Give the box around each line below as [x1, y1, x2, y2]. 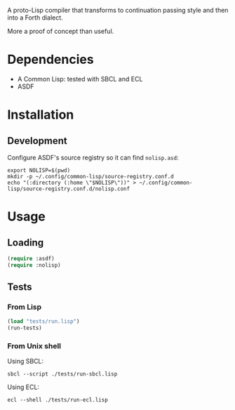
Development [7, 135, 68, 147]
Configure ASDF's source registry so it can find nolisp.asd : [7, 153, 179, 161]
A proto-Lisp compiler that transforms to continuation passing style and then [7, 6, 229, 14]
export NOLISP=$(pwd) [7, 166, 71, 174]
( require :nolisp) [7, 261, 61, 269]
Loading [7, 237, 44, 249]
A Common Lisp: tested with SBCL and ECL [17, 74, 143, 83]
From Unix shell [7, 341, 62, 351]
